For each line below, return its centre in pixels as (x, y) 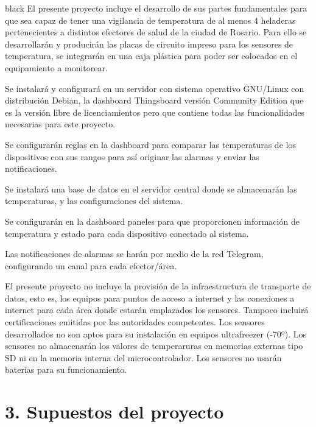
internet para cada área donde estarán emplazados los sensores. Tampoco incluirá (157, 310)
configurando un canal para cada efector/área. (91, 265)
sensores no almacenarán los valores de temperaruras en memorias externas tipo (154, 346)
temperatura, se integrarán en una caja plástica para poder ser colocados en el (151, 56)
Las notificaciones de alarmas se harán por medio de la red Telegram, (134, 254)
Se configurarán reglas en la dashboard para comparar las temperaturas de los (150, 144)
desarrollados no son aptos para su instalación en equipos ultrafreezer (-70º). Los (156, 333)
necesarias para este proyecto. (60, 124)
